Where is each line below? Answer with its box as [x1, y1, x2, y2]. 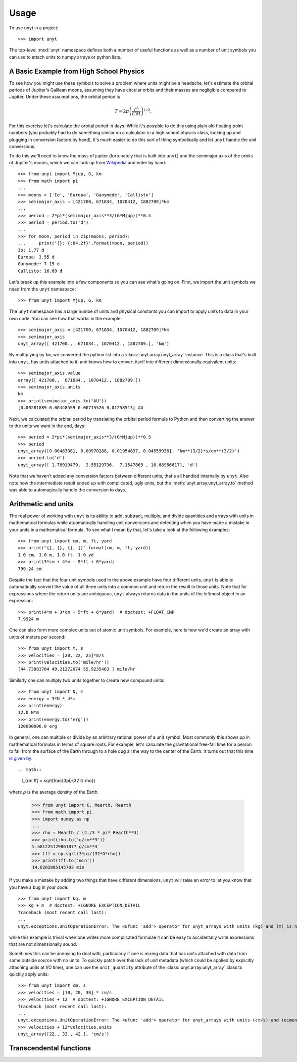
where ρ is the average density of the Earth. [9, 789, 99, 795]
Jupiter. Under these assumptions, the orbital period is [9, 94, 120, 100]
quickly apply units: [9, 971, 49, 977]
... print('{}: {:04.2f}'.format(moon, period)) [18, 241, 148, 246]
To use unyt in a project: [9, 25, 59, 31]
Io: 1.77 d [18, 247, 45, 253]
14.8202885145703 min [32, 865, 85, 870]
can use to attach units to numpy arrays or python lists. [9, 54, 122, 60]
